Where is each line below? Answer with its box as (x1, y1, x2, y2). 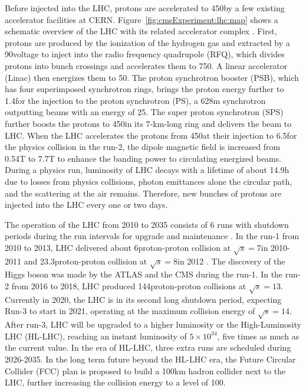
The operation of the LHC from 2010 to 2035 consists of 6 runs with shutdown (5, 218, 289, 230)
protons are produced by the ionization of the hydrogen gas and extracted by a (5, 36, 290, 48)
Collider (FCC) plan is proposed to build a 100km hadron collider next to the (5, 364, 286, 377)
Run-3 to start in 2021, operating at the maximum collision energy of (5, 305, 255, 317)
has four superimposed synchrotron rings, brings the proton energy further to (5, 83, 284, 95)
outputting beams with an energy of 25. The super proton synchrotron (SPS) (5, 106, 284, 118)
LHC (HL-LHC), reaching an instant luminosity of (5, 329, 187, 342)
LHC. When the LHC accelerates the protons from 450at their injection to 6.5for (5, 129, 297, 141)
